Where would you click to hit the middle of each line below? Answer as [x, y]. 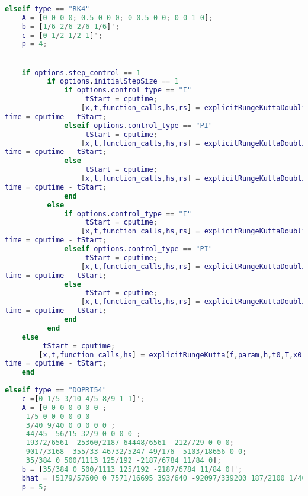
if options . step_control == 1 [81, 73]
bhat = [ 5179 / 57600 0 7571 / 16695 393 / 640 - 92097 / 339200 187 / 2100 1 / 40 [164, 478]
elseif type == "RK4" [47, 9]
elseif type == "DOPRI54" [56, 390]
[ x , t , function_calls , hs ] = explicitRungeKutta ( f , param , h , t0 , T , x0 [170, 355]
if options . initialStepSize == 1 [113, 81]
